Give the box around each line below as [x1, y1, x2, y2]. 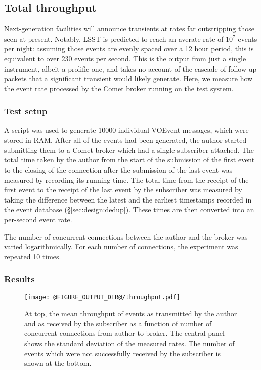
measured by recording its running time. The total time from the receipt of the [4, 174, 249, 185]
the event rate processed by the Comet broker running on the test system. [4, 83, 234, 93]
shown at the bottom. [24, 358, 92, 368]
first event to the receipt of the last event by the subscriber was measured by [4, 184, 242, 195]
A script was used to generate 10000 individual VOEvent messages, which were [4, 124, 249, 135]
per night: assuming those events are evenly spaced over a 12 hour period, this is [4, 43, 254, 54]
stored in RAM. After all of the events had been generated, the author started [4, 134, 247, 145]
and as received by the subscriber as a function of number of [24, 318, 212, 328]
